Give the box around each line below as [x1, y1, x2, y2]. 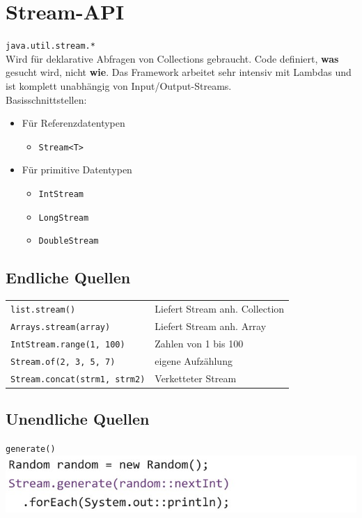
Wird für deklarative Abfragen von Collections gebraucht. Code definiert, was [6, 51, 339, 65]
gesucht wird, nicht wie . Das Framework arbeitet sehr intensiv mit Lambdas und [6, 65, 352, 79]
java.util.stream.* [6, 41, 95, 52]
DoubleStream [38, 236, 99, 246]
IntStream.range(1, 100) [10, 339, 125, 350]
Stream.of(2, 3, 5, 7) [10, 356, 116, 367]
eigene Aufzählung [155, 353, 233, 368]
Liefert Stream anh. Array [155, 318, 267, 333]
